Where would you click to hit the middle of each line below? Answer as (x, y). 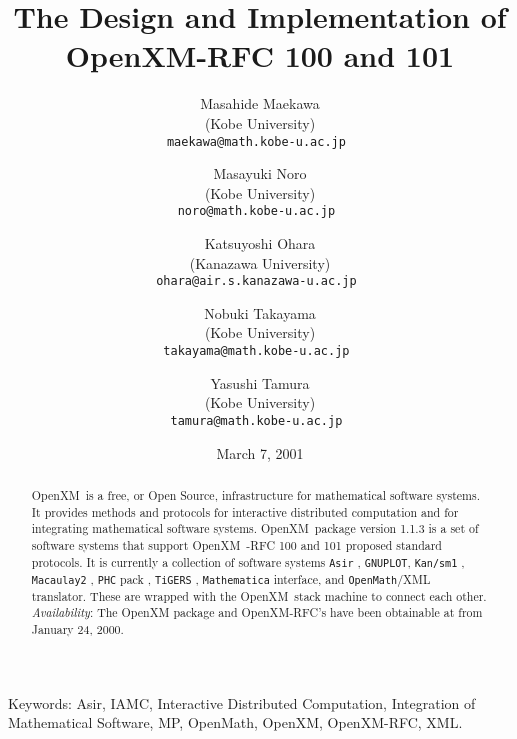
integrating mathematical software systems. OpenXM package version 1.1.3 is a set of (255, 528)
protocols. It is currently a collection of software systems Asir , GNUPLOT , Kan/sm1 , (248, 561)
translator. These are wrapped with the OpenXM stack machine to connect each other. (259, 595)
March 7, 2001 (260, 452)
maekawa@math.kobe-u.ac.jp (256, 141)
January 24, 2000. (77, 629)
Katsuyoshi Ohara (260, 243)
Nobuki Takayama (260, 312)
